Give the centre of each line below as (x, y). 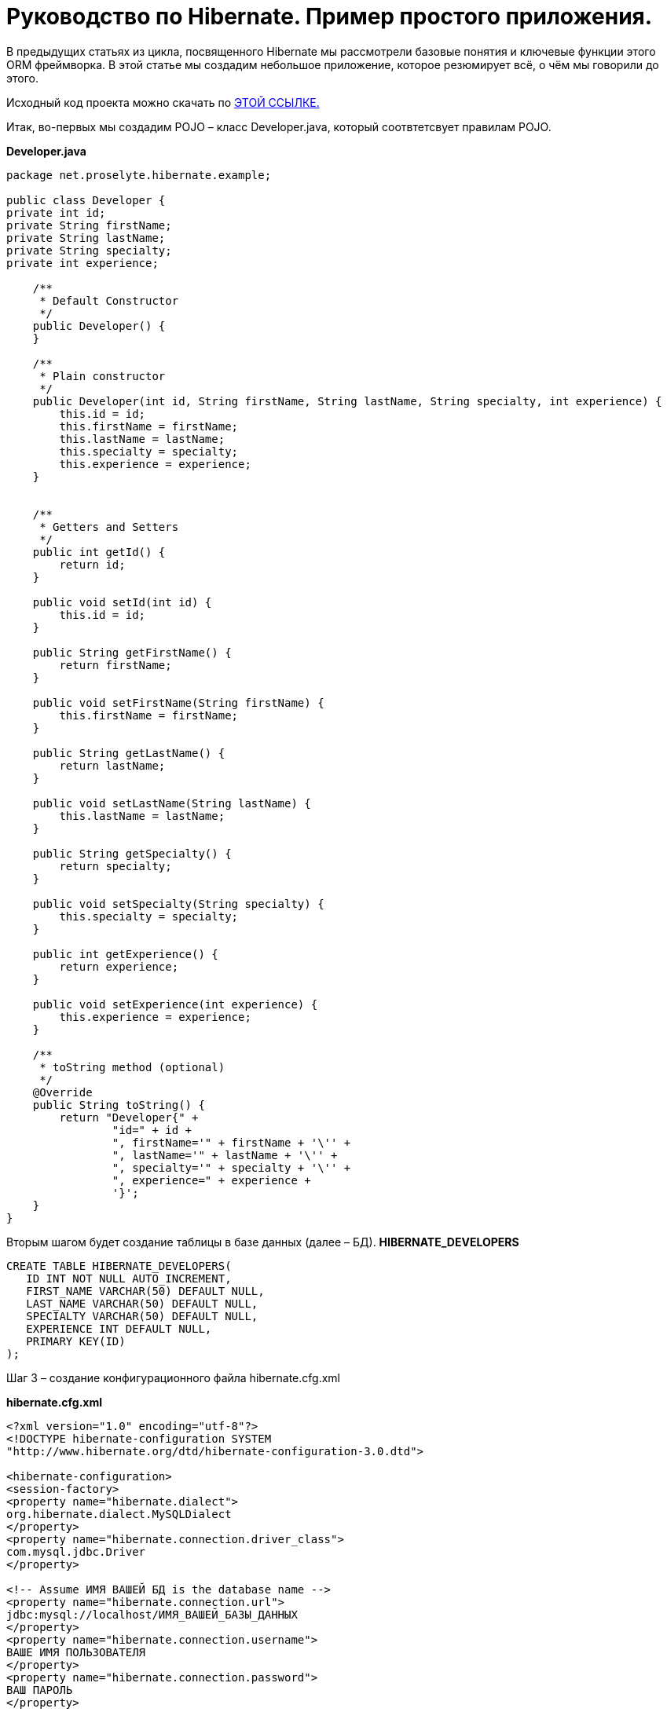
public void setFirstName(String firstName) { (178, 702)
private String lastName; (86, 238)
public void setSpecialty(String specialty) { (178, 904)
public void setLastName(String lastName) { (172, 803)
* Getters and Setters (109, 527)
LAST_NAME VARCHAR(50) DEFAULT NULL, (142, 1303)
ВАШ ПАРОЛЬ (40, 1690)
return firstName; (115, 665)
